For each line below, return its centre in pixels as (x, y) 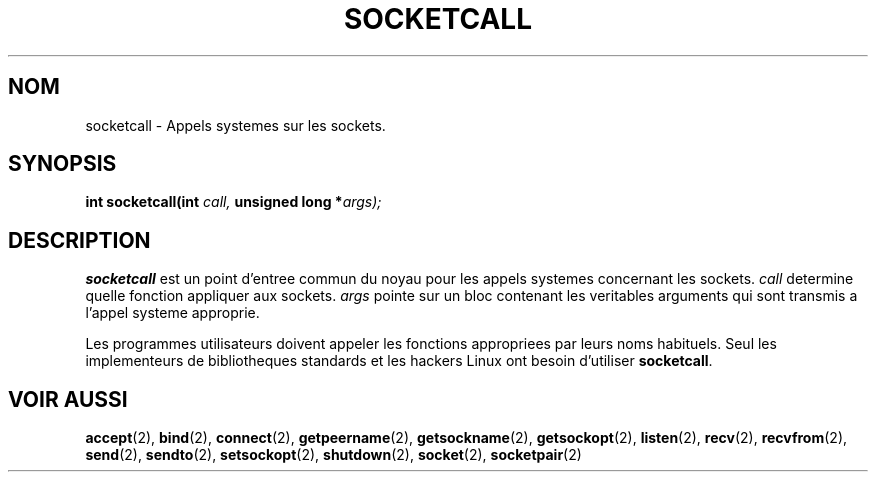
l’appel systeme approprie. (172, 313)
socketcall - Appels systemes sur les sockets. (235, 125)
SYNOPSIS (62, 164)
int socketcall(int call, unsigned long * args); (233, 202)
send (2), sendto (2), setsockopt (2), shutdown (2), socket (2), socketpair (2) (333, 455)
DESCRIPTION (79, 240)
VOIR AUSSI (68, 399)
